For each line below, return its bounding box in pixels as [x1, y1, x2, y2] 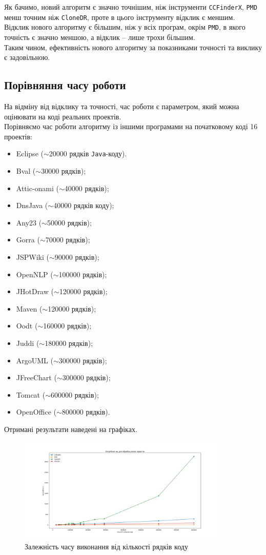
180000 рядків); [45, 337, 93, 348]
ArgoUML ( [16, 355, 53, 365]
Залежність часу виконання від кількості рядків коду [25, 541, 188, 551]
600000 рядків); [51, 389, 99, 400]
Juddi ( [16, 337, 39, 348]
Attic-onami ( [16, 182, 59, 193]
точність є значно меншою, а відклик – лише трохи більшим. [4, 31, 195, 42]
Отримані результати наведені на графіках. [4, 423, 137, 434]
